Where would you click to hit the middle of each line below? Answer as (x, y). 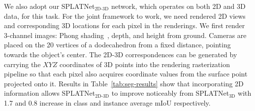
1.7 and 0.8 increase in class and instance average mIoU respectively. (107, 102)
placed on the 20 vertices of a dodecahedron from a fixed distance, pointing (117, 45)
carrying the (22, 64)
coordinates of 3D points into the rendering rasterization (144, 64)
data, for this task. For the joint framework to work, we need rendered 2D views (125, 16)
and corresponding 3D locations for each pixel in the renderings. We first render (125, 25)
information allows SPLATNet (50, 93)
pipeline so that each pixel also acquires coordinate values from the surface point (126, 74)
